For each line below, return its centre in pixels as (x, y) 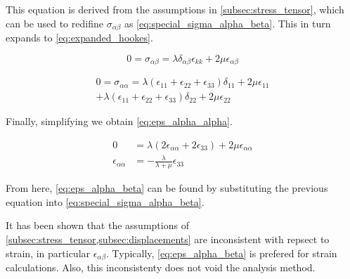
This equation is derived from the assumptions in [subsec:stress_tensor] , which (175, 9)
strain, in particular (48, 253)
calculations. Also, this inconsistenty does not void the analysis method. (161, 267)
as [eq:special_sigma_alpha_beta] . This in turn (227, 23)
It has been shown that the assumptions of (97, 225)
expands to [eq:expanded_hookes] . (79, 38)
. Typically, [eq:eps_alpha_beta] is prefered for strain (221, 253)
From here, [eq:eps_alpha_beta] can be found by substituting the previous (167, 188)
